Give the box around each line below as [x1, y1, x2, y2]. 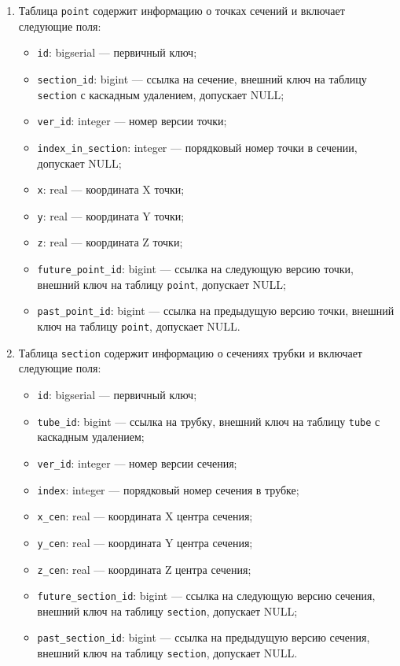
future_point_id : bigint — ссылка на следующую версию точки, [37, 261, 354, 277]
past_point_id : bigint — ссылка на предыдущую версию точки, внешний [37, 302, 394, 319]
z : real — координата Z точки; [37, 234, 183, 250]
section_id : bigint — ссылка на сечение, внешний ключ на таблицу [37, 70, 367, 87]
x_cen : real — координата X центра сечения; [37, 508, 253, 524]
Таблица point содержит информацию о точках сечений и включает [18, 2, 345, 18]
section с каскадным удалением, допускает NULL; [37, 86, 284, 102]
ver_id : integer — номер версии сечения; [37, 454, 237, 471]
